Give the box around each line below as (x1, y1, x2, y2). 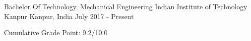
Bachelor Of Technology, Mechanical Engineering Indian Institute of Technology (4, 1, 248, 11)
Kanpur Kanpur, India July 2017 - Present (4, 11, 134, 21)
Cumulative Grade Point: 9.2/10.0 (4, 27, 108, 38)
